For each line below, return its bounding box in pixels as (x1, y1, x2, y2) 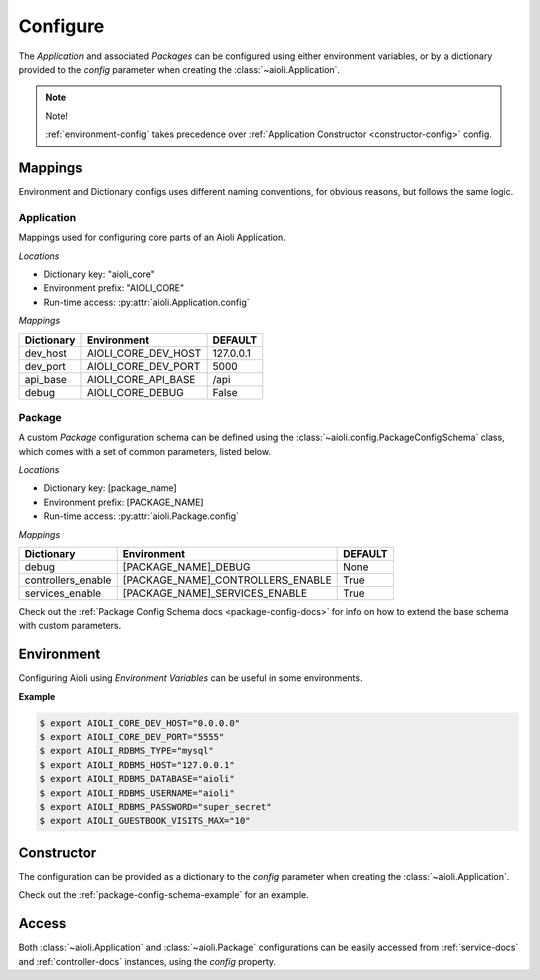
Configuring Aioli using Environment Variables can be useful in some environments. (18, 672, 363, 684)
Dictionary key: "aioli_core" (43, 268, 155, 280)
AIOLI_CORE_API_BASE (86, 372, 196, 386)
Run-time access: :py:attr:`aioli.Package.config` (43, 510, 240, 522)
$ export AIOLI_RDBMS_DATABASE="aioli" (39, 773, 235, 785)
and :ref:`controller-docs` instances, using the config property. (18, 955, 277, 967)
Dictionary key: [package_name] (43, 482, 177, 494)
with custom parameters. (18, 620, 122, 632)
